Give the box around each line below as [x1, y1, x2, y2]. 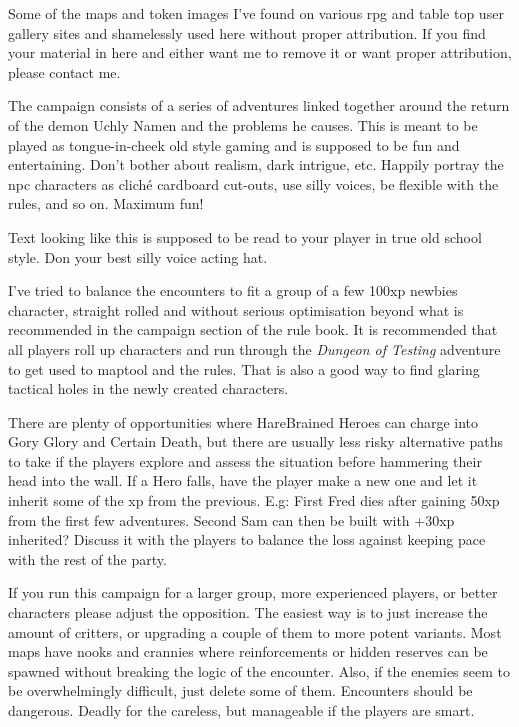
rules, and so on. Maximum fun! [8, 193, 204, 214]
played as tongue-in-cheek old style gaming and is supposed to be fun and [8, 134, 460, 155]
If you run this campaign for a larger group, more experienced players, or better [8, 582, 498, 603]
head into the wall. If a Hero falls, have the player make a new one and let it [8, 470, 478, 491]
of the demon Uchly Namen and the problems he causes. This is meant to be [8, 114, 478, 135]
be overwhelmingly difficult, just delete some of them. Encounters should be [8, 680, 473, 701]
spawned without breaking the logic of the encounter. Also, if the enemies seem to [8, 660, 511, 681]
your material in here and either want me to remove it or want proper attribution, [8, 42, 512, 63]
